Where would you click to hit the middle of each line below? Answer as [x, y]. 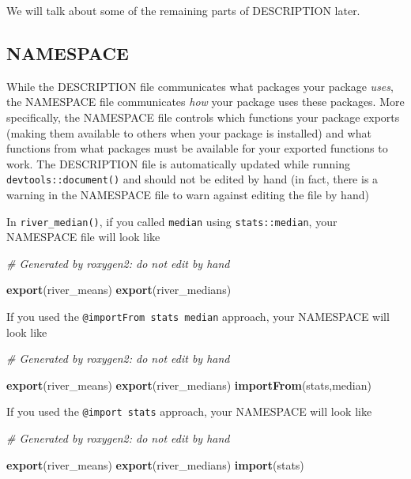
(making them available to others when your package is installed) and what [189, 132]
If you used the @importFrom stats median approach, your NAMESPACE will [198, 317]
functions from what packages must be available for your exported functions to [197, 148]
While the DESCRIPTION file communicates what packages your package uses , [200, 86]
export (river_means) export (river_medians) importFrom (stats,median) [189, 385]
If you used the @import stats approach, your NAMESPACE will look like [189, 411]
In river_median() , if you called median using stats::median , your [172, 221]
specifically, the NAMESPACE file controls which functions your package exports [203, 117]
